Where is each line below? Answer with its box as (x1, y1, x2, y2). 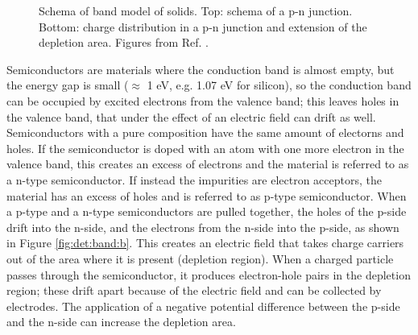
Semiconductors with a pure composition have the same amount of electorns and (6, 124, 404, 141)
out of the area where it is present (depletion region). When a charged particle (6, 250, 394, 267)
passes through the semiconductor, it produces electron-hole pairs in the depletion (6, 266, 411, 283)
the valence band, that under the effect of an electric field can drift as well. (6, 108, 376, 125)
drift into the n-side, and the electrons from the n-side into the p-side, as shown (6, 218, 399, 235)
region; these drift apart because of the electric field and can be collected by (6, 282, 382, 299)
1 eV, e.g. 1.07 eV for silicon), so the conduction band (147, 77, 412, 93)
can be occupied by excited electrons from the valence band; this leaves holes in (6, 92, 399, 109)
